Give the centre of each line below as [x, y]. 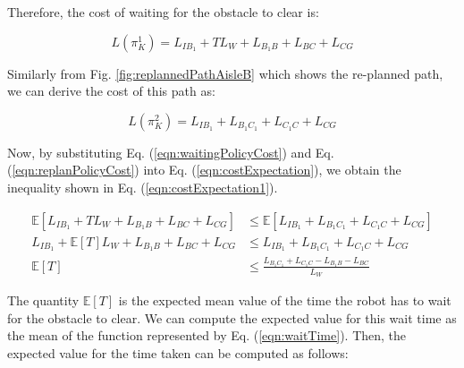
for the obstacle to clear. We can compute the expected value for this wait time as [232, 317]
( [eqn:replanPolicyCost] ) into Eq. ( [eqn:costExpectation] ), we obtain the [204, 170]
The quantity [43, 300]
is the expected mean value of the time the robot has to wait [285, 300]
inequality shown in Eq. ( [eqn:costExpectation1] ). [143, 187]
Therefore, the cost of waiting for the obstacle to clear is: [163, 12]
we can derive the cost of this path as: [111, 91]
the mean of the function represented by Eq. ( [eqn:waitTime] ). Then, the [207, 335]
